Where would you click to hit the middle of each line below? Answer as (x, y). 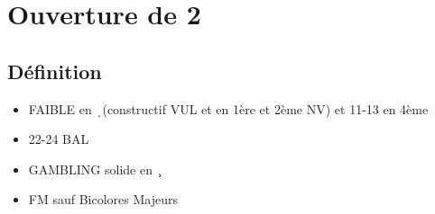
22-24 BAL (59, 139)
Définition (55, 71)
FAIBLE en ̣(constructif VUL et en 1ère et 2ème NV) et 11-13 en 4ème (228, 108)
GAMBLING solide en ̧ (94, 169)
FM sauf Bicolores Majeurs (103, 199)
